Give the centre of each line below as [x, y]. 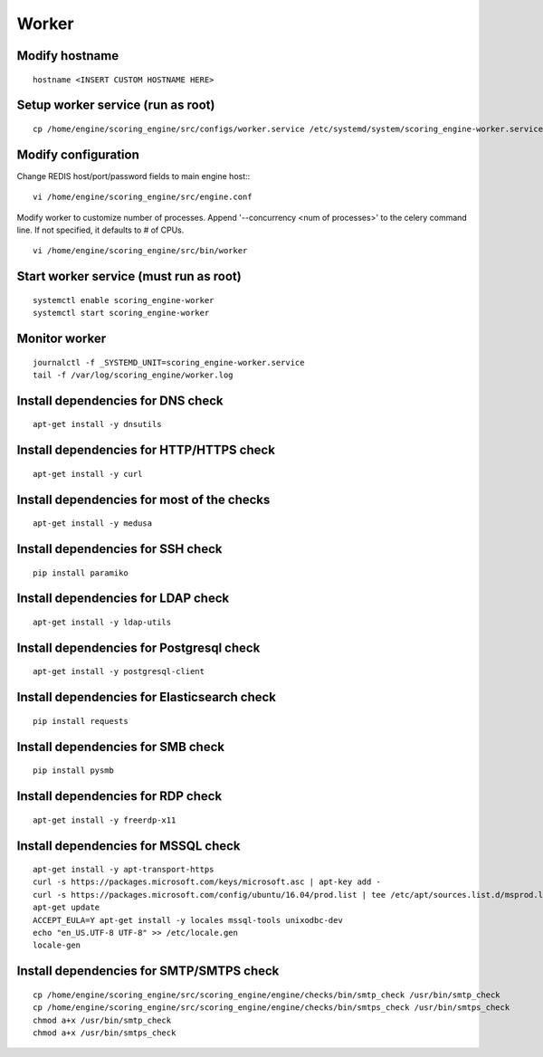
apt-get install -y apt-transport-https [124, 870]
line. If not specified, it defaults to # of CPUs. [100, 230]
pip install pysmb [74, 771]
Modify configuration [78, 154]
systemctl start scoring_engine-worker [121, 313]
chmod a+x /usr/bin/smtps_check [105, 1033]
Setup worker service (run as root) [116, 105]
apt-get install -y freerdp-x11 [105, 820]
